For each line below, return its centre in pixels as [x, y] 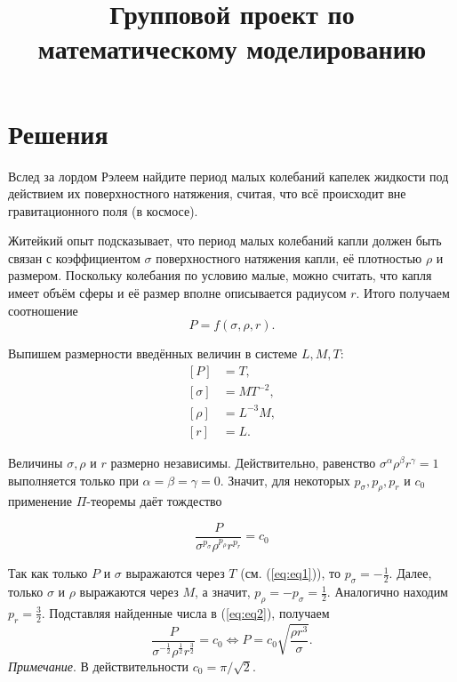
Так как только [48, 573]
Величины [36, 462]
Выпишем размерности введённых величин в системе [153, 353]
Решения [58, 133]
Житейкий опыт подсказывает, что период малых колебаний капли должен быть [225, 241]
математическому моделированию [232, 48]
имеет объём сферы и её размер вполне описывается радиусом [177, 293]
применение [40, 501]
